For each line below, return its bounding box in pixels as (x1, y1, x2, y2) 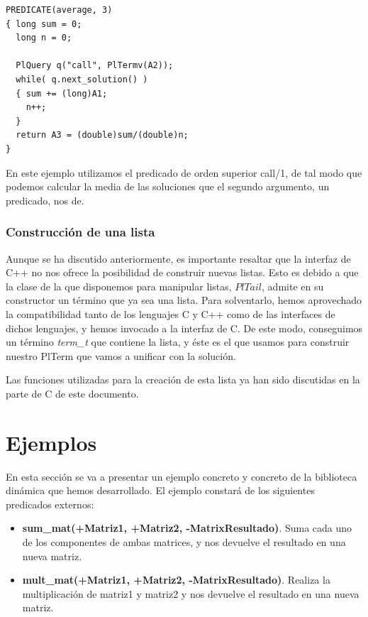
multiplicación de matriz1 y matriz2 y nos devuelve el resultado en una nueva (22, 586, 359, 601)
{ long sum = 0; (6, 18, 82, 29)
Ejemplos (6, 427, 97, 457)
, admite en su (262, 278, 324, 293)
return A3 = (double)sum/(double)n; (16, 130, 189, 141)
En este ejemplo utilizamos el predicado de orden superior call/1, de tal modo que (6, 165, 362, 180)
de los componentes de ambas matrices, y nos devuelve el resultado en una (22, 534, 346, 549)
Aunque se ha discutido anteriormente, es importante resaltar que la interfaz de (6, 251, 351, 266)
